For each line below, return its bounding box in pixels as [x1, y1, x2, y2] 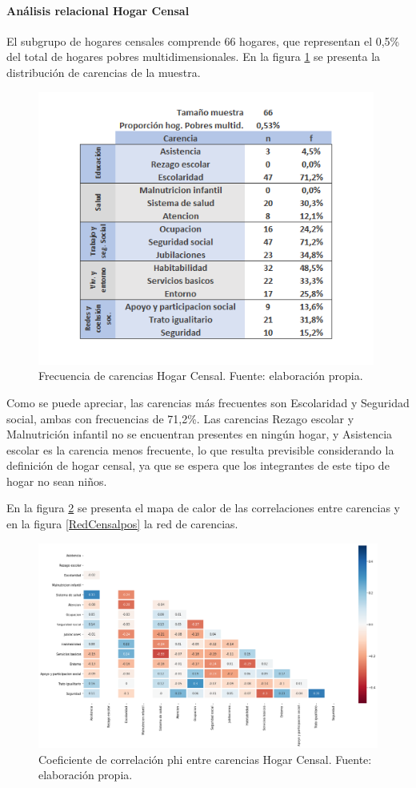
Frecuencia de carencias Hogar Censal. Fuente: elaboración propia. [38, 367, 363, 384]
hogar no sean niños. [6, 472, 107, 489]
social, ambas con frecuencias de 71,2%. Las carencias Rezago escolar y [6, 410, 354, 426]
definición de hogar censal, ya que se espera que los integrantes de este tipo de [6, 457, 390, 474]
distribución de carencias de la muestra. [6, 63, 201, 80]
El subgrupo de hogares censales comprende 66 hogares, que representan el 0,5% [6, 32, 400, 49]
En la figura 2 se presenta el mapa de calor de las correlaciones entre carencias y [6, 499, 400, 516]
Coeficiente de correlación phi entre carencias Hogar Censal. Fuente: [38, 750, 372, 767]
